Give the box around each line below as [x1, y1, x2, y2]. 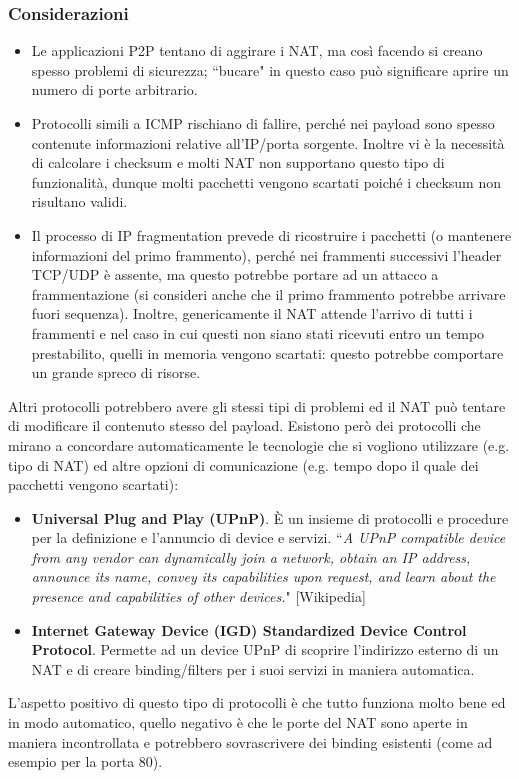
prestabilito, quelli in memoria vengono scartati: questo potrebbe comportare [31, 342, 504, 363]
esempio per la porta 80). [8, 751, 163, 772]
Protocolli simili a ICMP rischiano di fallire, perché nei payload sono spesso [31, 113, 495, 133]
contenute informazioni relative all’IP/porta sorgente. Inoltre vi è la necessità [31, 132, 505, 153]
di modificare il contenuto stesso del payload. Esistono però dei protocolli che [8, 415, 481, 436]
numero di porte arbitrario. [31, 79, 198, 100]
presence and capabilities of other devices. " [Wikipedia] [31, 586, 366, 607]
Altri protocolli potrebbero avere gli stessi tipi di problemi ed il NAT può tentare [8, 395, 506, 416]
